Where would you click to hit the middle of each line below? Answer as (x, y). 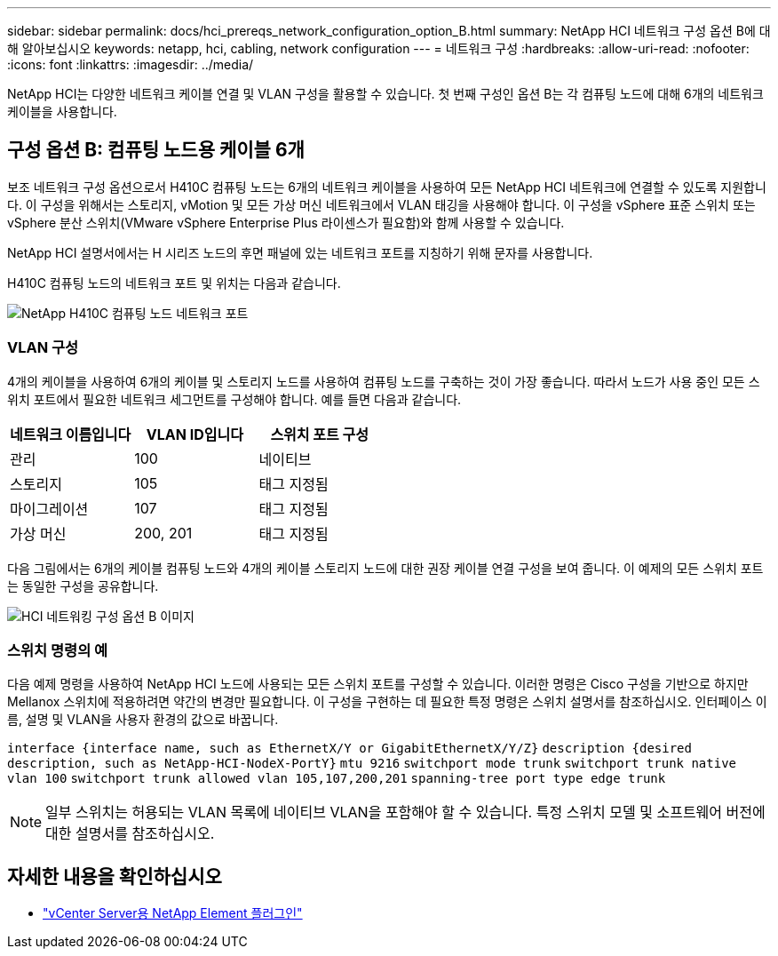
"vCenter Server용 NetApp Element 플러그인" (173, 913)
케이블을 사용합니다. (62, 112)
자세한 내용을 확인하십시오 (115, 876)
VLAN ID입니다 (194, 434)
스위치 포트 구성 (319, 434)
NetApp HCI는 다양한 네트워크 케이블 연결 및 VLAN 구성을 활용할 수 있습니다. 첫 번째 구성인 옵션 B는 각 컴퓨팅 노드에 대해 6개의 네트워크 (385, 94)
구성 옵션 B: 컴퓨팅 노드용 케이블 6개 (156, 150)
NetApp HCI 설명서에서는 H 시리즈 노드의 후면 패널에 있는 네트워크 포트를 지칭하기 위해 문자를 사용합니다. (300, 252)
